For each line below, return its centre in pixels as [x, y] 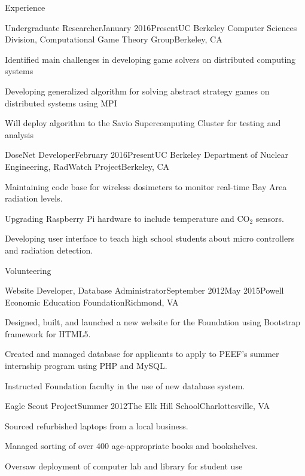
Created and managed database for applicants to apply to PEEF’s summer [142, 354]
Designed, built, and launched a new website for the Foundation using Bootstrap [153, 322]
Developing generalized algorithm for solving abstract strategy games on [137, 91]
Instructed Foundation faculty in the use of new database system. [125, 385]
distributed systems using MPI [61, 103]
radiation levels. [34, 198]
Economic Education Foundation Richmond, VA [92, 302]
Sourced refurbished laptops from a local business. [97, 425]
